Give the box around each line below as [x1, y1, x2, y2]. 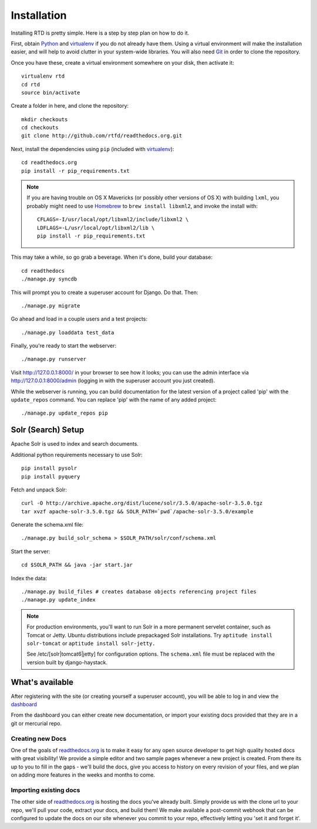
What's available [11, 677, 73, 687]
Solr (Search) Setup [11, 425, 85, 435]
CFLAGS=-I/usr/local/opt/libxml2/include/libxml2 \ [37, 216, 189, 223]
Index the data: [11, 574, 47, 581]
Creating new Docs [11, 734, 67, 743]
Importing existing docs [11, 785, 80, 794]
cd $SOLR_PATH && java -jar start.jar [21, 561, 133, 569]
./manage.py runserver [21, 356, 87, 363]
